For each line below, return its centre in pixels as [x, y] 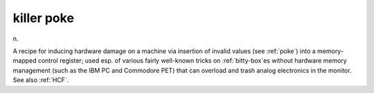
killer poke [43, 18]
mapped [25, 61]
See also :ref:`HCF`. [41, 80]
